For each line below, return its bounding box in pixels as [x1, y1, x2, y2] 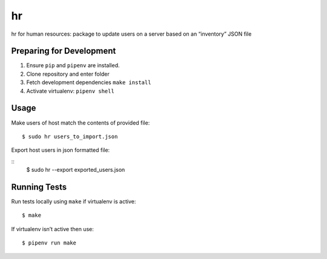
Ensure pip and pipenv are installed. [26, 62, 121, 69]
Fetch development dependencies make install [26, 79, 151, 86]
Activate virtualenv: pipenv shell [26, 87, 114, 94]
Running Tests [11, 182, 67, 192]
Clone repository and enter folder [26, 70, 110, 77]
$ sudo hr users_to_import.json [22, 133, 118, 140]
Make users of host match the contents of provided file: [11, 119, 150, 126]
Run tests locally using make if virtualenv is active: [11, 198, 136, 205]
